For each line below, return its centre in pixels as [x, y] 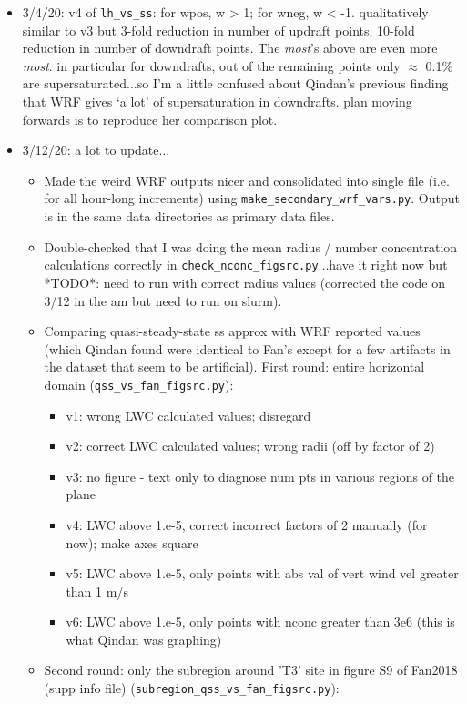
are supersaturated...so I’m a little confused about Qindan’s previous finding [235, 83]
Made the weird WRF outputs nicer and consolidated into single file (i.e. [247, 180]
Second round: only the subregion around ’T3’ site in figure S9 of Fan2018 [251, 670]
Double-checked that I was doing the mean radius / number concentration [251, 246]
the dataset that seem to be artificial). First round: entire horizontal [234, 367]
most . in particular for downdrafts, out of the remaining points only [211, 65]
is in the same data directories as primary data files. [189, 216]
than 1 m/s [97, 591]
